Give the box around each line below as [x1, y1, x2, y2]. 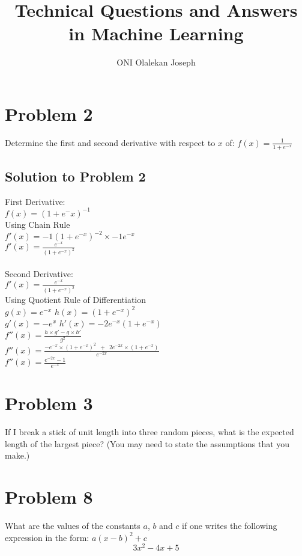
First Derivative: [5, 195, 65, 207]
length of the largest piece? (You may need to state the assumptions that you [5, 437, 290, 450]
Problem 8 [5, 484, 93, 509]
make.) [5, 449, 30, 462]
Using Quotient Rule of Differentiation [5, 293, 146, 306]
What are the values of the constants [5, 519, 140, 532]
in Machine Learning [68, 21, 244, 46]
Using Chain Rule [5, 218, 70, 230]
